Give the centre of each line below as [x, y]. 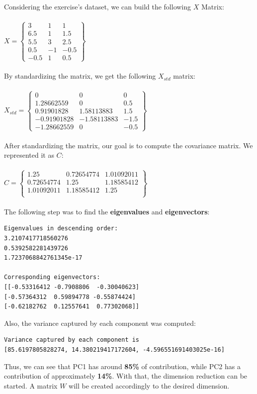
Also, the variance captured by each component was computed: [100, 323]
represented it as [29, 155]
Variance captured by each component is [72, 340]
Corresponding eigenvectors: [52, 277]
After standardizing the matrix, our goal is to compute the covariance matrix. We [128, 145]
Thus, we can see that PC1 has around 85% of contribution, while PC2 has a [122, 366]
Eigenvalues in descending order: [61, 229]
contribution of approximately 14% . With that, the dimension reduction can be [126, 376]
